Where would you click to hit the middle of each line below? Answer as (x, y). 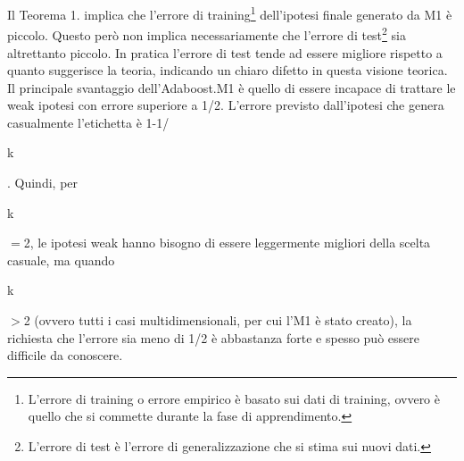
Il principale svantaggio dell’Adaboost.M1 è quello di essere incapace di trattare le (232, 87)
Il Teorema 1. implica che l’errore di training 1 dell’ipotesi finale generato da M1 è (230, 13)
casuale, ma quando (61, 260)
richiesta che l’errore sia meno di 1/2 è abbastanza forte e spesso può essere (213, 337)
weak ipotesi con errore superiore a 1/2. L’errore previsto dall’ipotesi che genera (226, 105)
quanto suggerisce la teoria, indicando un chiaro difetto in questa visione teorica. (228, 70)
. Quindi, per (43, 183)
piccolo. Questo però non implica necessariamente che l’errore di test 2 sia (207, 34)
